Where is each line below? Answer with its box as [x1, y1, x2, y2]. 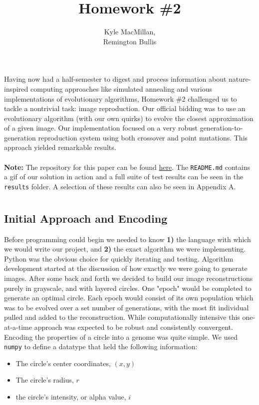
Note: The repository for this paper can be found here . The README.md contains [4, 161, 250, 172]
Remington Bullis [103, 36, 157, 46]
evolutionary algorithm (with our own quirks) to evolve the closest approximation [4, 113, 254, 123]
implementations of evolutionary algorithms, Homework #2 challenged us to [4, 93, 237, 104]
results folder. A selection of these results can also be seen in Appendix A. [4, 181, 236, 191]
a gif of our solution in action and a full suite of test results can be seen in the [4, 171, 244, 182]
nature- [229, 74, 251, 84]
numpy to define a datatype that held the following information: [4, 341, 198, 352]
